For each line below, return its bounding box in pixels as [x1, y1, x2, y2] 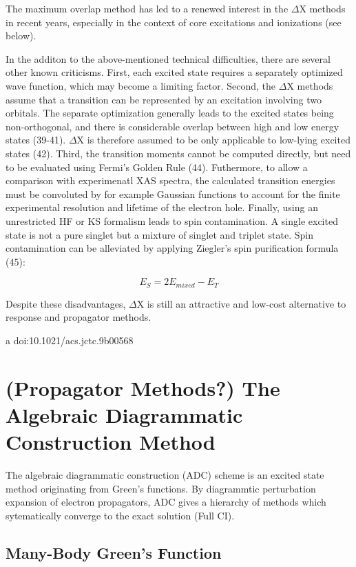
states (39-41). [6, 132, 66, 147]
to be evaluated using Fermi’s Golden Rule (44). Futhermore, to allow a [6, 159, 308, 174]
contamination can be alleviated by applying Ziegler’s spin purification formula [6, 241, 339, 255]
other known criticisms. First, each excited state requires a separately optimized [6, 65, 343, 79]
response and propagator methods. [6, 310, 151, 324]
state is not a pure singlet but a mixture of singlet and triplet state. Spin [6, 227, 313, 241]
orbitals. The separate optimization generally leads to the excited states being [6, 106, 334, 120]
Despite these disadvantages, [6, 296, 126, 310]
